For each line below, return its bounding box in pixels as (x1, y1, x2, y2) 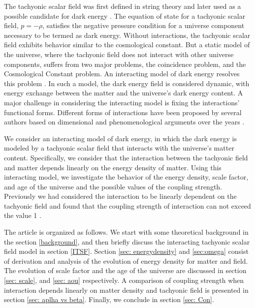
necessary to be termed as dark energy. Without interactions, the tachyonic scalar (4, 30, 251, 40)
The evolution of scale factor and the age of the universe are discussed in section (4, 265, 247, 276)
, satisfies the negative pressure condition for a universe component (42, 20, 245, 31)
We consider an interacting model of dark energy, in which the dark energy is (4, 133, 237, 143)
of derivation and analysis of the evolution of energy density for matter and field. (4, 255, 248, 266)
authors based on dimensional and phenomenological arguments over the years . (4, 117, 245, 127)
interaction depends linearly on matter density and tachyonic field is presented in (4, 284, 249, 295)
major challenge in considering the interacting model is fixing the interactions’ (4, 97, 240, 107)
